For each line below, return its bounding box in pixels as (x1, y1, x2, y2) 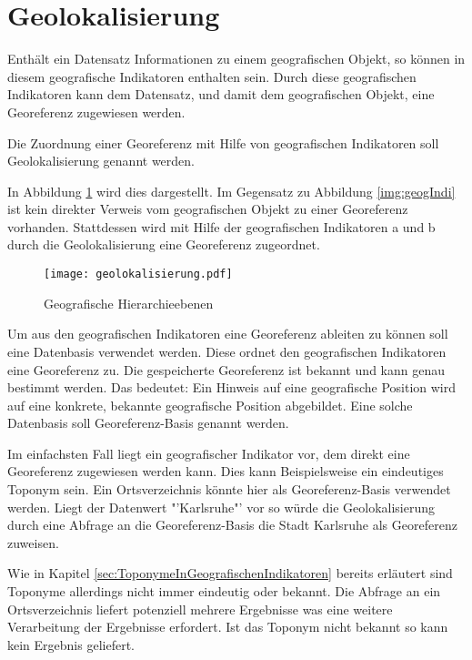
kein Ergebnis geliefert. (7, 635, 135, 654)
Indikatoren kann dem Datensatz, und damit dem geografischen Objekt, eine (7, 85, 435, 104)
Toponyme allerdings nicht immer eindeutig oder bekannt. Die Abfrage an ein (7, 582, 441, 601)
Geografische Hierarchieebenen (44, 293, 214, 312)
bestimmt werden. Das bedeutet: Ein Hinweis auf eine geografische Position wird (7, 378, 457, 397)
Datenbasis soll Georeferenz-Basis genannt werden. (7, 413, 289, 432)
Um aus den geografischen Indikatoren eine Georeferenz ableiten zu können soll (7, 324, 448, 343)
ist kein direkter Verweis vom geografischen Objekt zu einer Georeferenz (7, 199, 408, 218)
